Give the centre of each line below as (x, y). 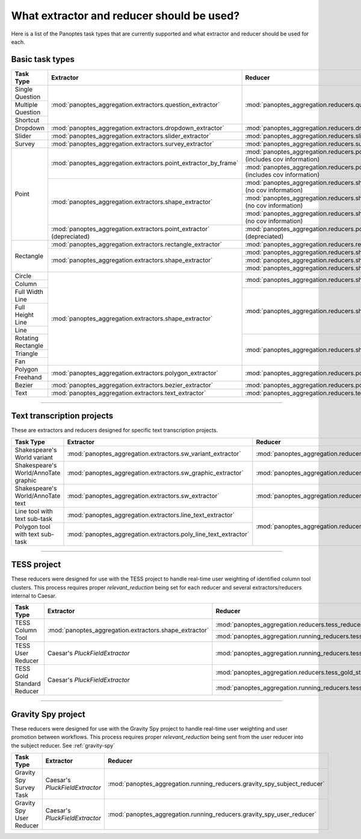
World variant (34, 457)
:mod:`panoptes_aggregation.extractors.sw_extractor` (143, 496)
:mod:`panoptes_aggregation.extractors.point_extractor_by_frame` (145, 163)
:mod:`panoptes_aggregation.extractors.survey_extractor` (133, 143)
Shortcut (27, 120)
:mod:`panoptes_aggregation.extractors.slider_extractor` (131, 136)
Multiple (26, 104)
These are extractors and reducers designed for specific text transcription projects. (115, 430)
